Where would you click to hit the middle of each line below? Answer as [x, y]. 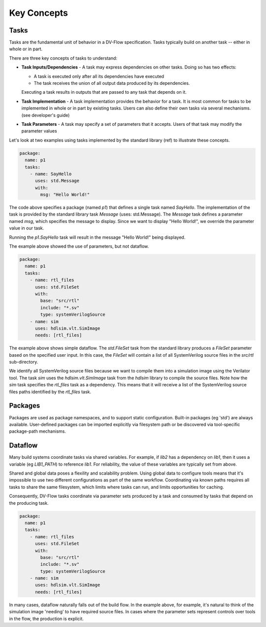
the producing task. [29, 503]
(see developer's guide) [46, 115]
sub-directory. [24, 362]
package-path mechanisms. [37, 431]
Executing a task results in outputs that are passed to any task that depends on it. [104, 92]
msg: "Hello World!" [65, 195]
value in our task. [27, 228]
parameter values [39, 131]
